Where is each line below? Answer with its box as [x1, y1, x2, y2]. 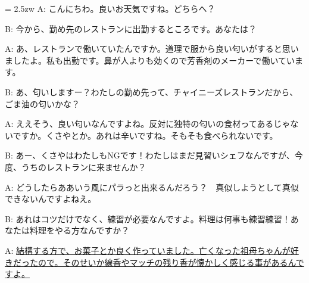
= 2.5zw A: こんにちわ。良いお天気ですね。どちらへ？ [5, 2, 216, 14]
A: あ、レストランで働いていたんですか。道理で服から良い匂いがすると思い [5, 42, 299, 55]
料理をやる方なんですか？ [29, 224, 130, 237]
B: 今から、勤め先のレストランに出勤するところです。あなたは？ [5, 22, 257, 35]
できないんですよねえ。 [5, 192, 96, 205]
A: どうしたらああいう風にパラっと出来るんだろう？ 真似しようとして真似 [5, 181, 299, 193]
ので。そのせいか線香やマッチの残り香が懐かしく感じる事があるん [38, 256, 296, 268]
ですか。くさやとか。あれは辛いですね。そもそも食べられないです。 [13, 129, 278, 141]
